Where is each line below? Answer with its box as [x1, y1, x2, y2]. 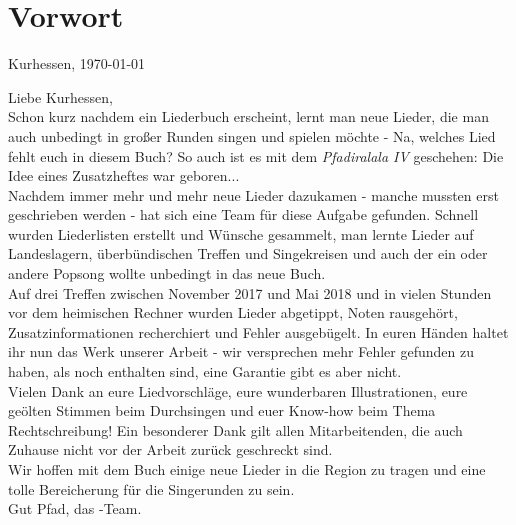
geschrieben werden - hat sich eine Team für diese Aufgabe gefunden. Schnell [8, 204, 479, 225]
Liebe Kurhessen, [8, 86, 113, 107]
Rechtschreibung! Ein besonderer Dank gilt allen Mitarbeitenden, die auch [8, 419, 463, 440]
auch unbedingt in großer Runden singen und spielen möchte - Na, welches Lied [8, 125, 496, 146]
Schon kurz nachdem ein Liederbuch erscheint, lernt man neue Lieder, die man [8, 106, 489, 127]
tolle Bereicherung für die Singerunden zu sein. [8, 478, 295, 499]
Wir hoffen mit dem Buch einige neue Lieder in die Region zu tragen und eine [8, 459, 486, 479]
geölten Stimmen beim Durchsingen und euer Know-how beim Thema [8, 400, 436, 421]
